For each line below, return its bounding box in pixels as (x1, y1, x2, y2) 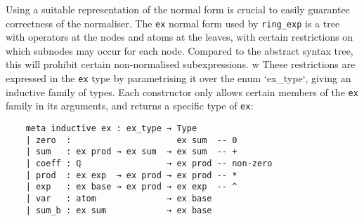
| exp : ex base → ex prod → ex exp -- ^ (25, 182, 238, 192)
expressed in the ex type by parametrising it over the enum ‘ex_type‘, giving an (6, 71, 351, 86)
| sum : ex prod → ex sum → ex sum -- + (25, 147, 238, 157)
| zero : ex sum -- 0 (25, 135, 238, 145)
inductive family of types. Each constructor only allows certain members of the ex (6, 84, 358, 99)
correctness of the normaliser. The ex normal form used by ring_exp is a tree (6, 15, 340, 30)
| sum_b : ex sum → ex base (25, 205, 212, 215)
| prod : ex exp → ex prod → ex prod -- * (25, 170, 238, 180)
